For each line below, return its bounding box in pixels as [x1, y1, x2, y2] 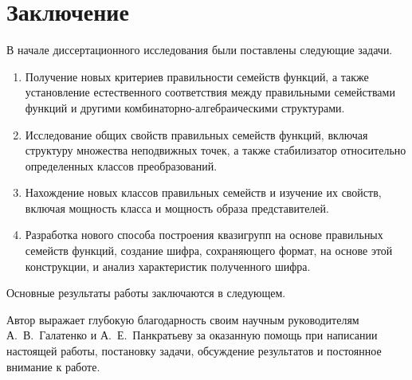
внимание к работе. [6, 358, 100, 374]
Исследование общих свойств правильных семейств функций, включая [25, 126, 368, 143]
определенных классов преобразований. [25, 157, 218, 174]
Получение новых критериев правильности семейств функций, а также [25, 68, 369, 84]
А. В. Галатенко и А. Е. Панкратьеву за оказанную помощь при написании [6, 327, 378, 343]
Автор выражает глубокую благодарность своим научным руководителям [6, 311, 359, 327]
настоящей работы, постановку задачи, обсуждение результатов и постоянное [6, 343, 382, 359]
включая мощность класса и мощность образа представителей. [25, 199, 329, 216]
